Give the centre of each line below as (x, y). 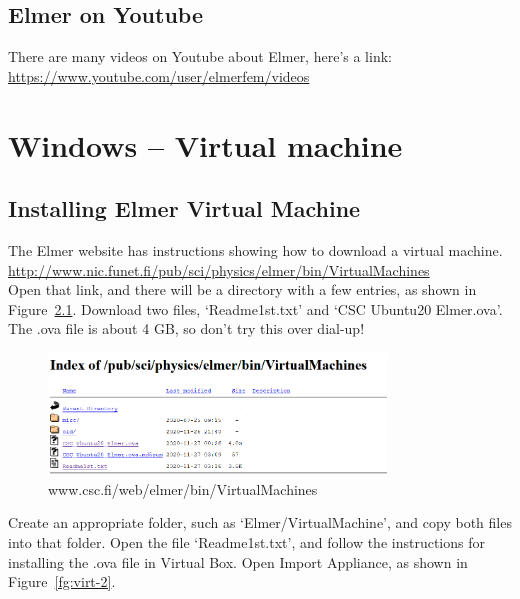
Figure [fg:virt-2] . (62, 581)
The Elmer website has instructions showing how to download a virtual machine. (255, 249)
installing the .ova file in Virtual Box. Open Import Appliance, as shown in (238, 561)
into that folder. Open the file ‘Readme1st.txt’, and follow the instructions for (246, 541)
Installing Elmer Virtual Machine (184, 208)
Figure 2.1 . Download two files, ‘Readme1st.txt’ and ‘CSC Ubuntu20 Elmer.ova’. (255, 308)
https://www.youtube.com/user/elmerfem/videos (159, 75)
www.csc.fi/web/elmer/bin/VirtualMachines (183, 488)
